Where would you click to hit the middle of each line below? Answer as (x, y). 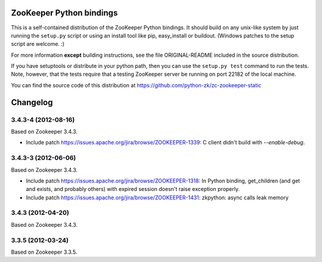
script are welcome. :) (38, 44)
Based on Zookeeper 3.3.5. (44, 252)
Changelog (32, 102)
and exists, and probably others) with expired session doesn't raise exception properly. (133, 189)
